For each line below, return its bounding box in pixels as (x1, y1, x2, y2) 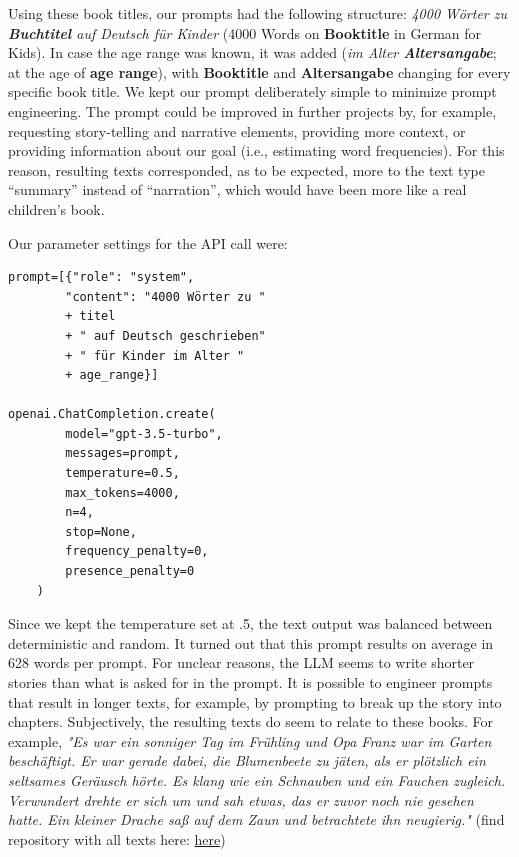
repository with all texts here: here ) (8, 828, 226, 849)
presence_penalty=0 (65, 564, 195, 579)
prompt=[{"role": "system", (8, 270, 195, 285)
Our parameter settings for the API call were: (8, 232, 288, 253)
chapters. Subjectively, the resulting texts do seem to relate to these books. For (8, 711, 493, 732)
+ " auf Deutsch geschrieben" (65, 328, 266, 343)
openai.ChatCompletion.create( (8, 407, 216, 422)
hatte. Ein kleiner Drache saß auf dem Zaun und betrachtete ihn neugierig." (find (8, 809, 505, 830)
